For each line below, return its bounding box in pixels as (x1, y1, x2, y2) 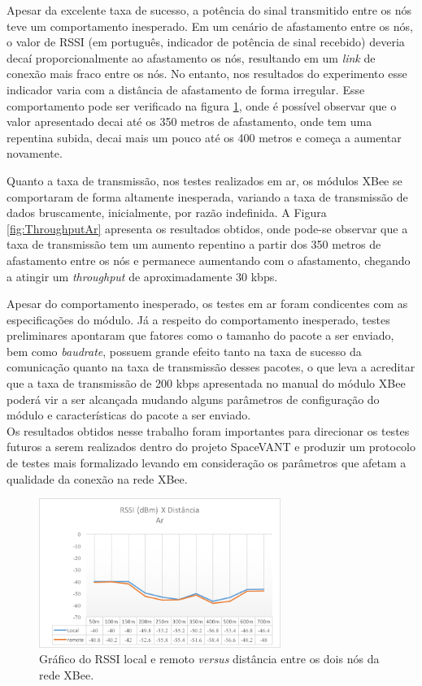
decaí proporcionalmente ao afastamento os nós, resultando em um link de (7, 49, 376, 66)
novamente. (7, 145, 63, 162)
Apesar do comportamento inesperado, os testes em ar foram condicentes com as (7, 295, 408, 312)
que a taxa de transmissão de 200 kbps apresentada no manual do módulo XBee (7, 375, 406, 392)
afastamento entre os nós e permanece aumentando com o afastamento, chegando (7, 251, 411, 268)
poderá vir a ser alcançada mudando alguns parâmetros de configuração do (7, 390, 380, 407)
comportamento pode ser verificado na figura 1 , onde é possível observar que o (7, 97, 397, 114)
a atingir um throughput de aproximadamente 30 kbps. (7, 267, 278, 284)
